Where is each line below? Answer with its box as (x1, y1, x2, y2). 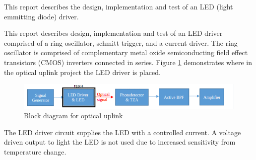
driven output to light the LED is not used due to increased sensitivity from (4, 137, 236, 147)
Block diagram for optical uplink (24, 110, 123, 121)
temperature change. (4, 146, 66, 157)
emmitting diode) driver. (4, 11, 79, 21)
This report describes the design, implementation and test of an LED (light (4, 1, 233, 11)
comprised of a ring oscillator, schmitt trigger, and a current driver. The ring (4, 37, 238, 48)
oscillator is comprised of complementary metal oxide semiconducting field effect (4, 47, 248, 58)
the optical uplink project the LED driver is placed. (4, 67, 161, 77)
